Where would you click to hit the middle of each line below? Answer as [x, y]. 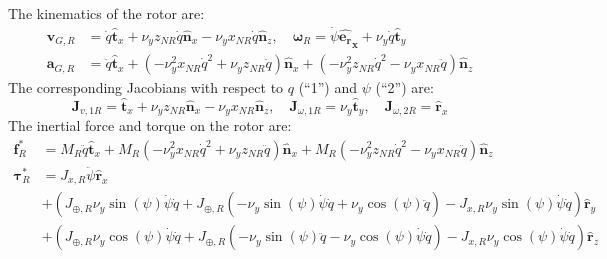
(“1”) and [328, 87]
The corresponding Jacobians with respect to [146, 87]
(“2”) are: [404, 87]
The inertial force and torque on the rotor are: [150, 125]
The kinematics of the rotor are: [106, 13]
